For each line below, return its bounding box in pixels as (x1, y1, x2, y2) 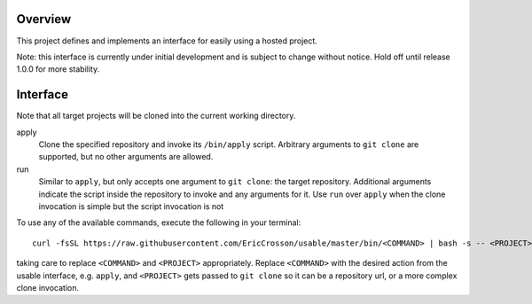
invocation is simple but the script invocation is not (38, 200, 224, 212)
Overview (16, 12, 72, 27)
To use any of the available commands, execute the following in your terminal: (16, 217, 301, 228)
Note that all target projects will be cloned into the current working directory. (16, 111, 296, 121)
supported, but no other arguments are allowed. (38, 152, 214, 162)
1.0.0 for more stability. (16, 64, 100, 74)
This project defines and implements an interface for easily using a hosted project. (16, 35, 318, 46)
